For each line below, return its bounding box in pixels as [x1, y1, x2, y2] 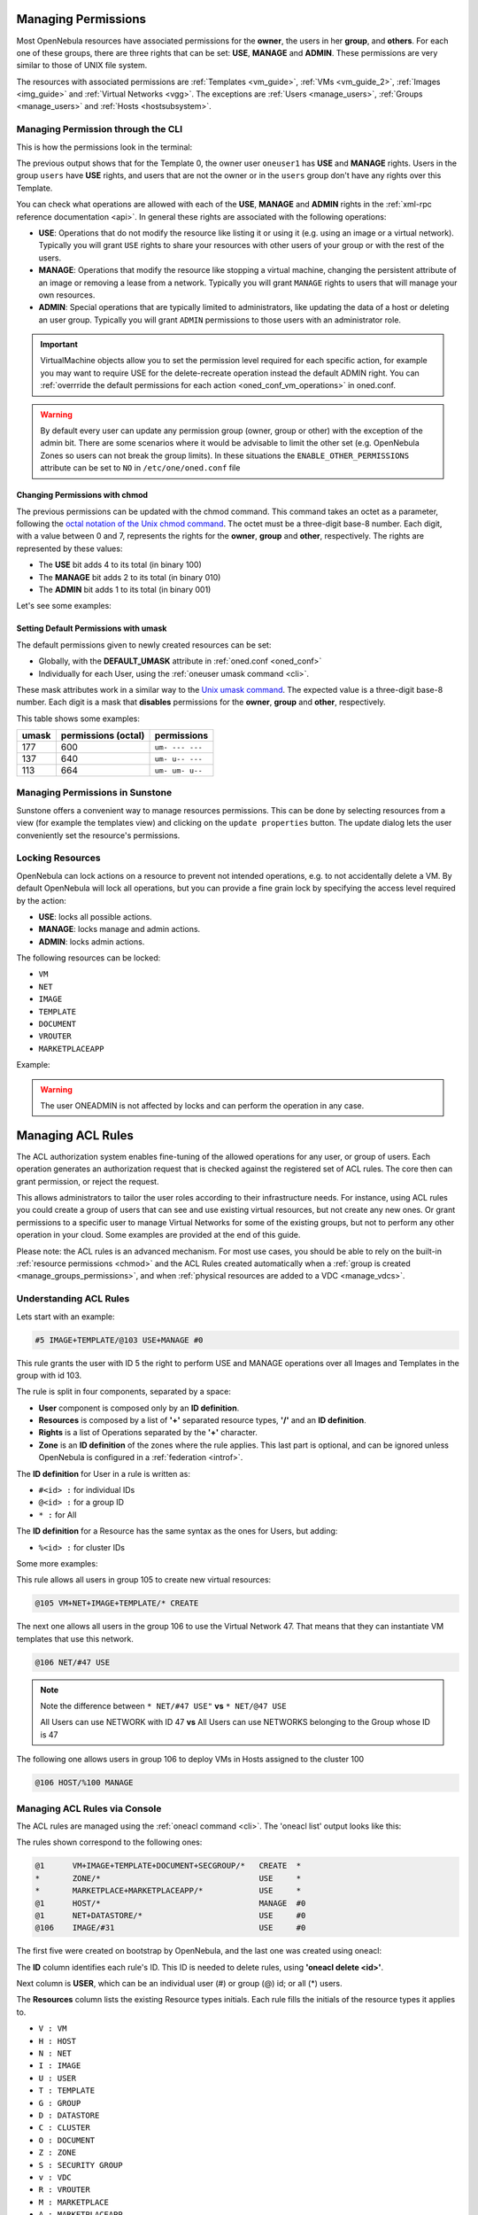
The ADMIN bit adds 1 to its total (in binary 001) [38, 584, 212, 595]
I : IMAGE [38, 2061, 81, 2071]
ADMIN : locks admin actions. [38, 936, 145, 947]
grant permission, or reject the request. [16, 1176, 159, 1186]
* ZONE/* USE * [35, 1873, 302, 1883]
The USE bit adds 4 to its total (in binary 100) [38, 559, 203, 571]
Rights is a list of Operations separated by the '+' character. [38, 1427, 258, 1438]
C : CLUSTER [38, 2123, 90, 2133]
